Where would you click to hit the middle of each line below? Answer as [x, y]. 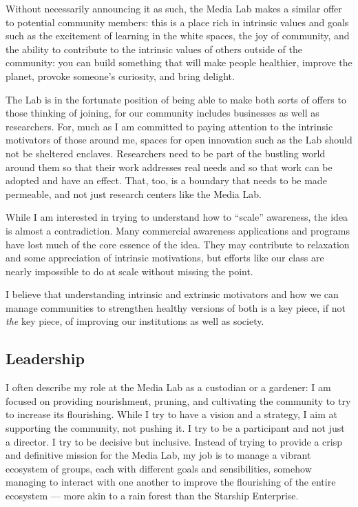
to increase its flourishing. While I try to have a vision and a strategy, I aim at [171, 414]
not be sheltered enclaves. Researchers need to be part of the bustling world [166, 153]
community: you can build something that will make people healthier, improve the [179, 62]
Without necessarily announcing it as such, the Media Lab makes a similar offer [174, 8]
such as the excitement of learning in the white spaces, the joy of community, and [178, 36]
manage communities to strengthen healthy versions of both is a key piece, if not [176, 307]
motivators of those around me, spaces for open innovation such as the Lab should [179, 140]
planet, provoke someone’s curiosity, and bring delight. [120, 76]
